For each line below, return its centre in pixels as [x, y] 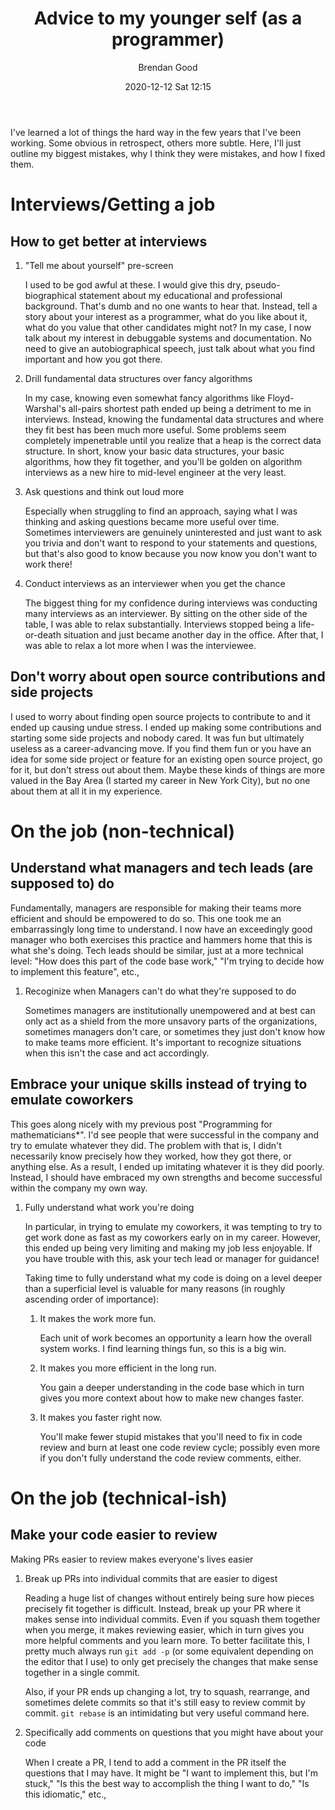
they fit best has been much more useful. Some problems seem [155, 429]
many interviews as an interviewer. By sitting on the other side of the [166, 613]
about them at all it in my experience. [86, 791]
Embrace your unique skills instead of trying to [159, 1084]
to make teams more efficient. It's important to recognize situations [163, 1042]
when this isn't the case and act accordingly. [117, 1053]
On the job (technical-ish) [119, 1498]
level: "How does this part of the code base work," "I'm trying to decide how [167, 961]
